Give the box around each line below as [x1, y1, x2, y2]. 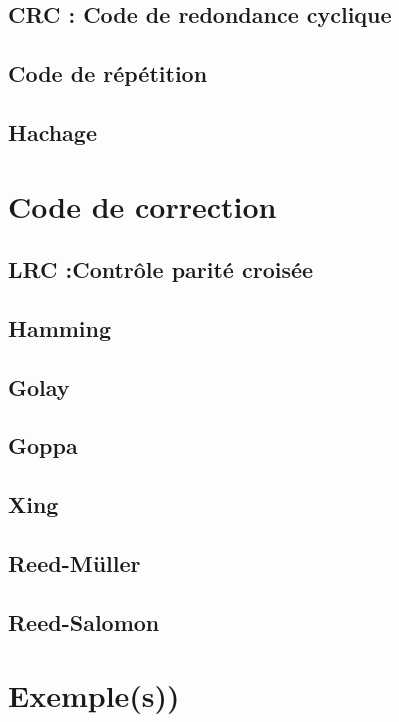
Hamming [8, 312, 112, 343]
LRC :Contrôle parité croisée [8, 254, 314, 285]
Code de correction [8, 185, 277, 226]
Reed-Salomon [8, 606, 160, 637]
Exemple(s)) [8, 675, 180, 716]
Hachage [8, 116, 97, 147]
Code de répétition [8, 58, 208, 89]
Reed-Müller [8, 548, 141, 579]
